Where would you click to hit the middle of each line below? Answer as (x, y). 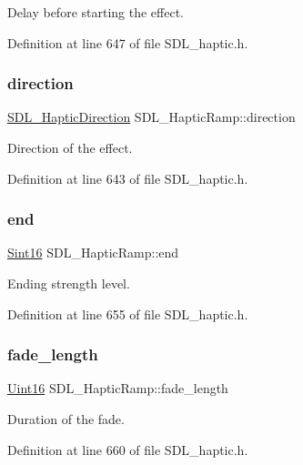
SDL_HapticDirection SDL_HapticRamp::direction (151, 117)
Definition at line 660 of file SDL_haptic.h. (128, 449)
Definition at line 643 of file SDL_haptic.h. (128, 178)
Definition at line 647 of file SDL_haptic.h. (128, 42)
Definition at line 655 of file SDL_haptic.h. (128, 313)
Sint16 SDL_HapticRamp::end (93, 253)
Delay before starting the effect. (96, 12)
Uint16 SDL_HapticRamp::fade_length (118, 388)
